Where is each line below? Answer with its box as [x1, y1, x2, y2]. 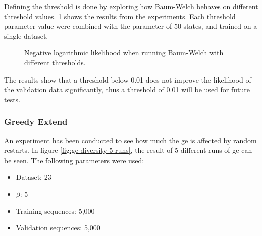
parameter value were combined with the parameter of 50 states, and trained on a [4, 21, 257, 31]
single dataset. [4, 30, 48, 41]
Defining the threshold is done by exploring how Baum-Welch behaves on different [4, 1, 258, 11]
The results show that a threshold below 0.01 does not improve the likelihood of [4, 74, 251, 85]
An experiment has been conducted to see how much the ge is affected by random [4, 135, 257, 145]
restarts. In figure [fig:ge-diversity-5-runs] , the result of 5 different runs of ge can [4, 145, 252, 155]
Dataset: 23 [16, 172, 51, 182]
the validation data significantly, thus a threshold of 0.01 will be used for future [4, 84, 250, 95]
